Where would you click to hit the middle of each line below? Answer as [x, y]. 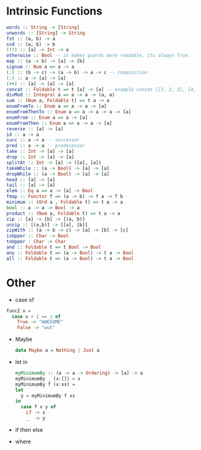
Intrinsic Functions [54, 11]
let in [21, 362]
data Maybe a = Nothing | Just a [57, 351]
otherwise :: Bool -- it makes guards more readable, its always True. [98, 56]
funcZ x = [19, 311]
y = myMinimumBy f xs [48, 395]
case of [25, 300]
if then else [29, 429]
